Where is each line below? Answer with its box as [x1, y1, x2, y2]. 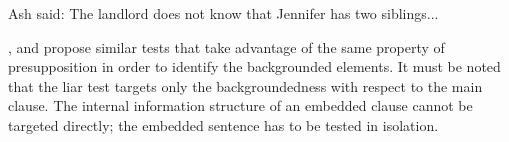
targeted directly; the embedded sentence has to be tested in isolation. [8, 114, 439, 135]
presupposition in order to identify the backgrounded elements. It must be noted [8, 56, 501, 77]
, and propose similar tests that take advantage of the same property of [8, 36, 445, 57]
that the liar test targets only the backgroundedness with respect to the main [8, 75, 483, 96]
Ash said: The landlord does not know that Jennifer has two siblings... [8, 3, 439, 23]
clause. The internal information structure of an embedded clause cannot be [8, 95, 473, 116]
